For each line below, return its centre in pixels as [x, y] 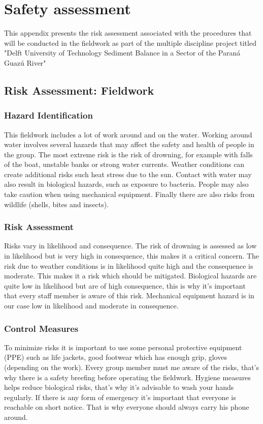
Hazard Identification [48, 115]
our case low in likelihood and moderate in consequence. [91, 306]
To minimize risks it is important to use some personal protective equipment [123, 347]
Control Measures [41, 328]
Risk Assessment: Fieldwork [79, 90]
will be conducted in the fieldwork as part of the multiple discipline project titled [130, 43]
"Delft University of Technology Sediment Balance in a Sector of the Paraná [122, 53]
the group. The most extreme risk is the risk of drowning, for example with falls [128, 154]
